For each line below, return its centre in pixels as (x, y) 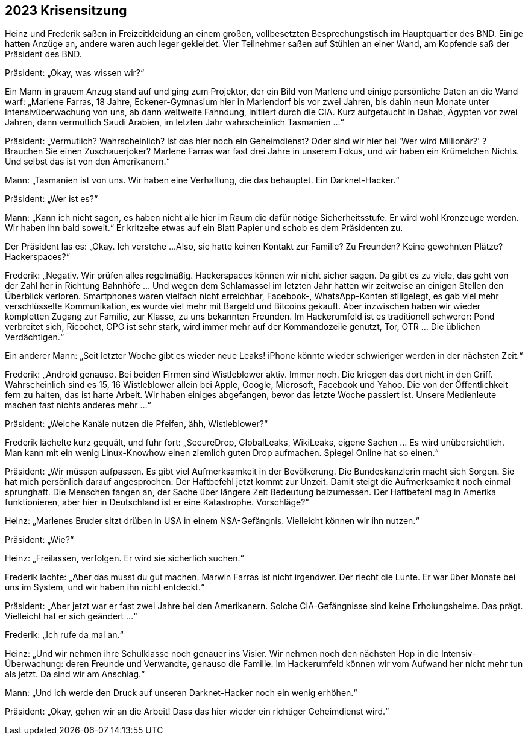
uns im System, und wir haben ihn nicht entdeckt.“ (105, 587)
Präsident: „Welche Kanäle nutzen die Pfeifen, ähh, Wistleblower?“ (137, 424)
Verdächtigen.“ (35, 337)
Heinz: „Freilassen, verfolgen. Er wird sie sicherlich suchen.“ (124, 558)
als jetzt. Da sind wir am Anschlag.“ (75, 674)
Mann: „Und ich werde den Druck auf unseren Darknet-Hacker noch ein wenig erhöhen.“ (181, 693)
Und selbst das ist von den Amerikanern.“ (87, 162)
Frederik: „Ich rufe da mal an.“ (64, 635)
